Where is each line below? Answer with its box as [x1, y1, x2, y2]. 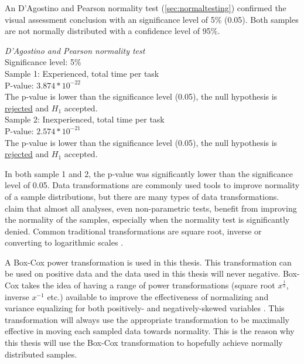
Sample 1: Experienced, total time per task [5, 67, 159, 79]
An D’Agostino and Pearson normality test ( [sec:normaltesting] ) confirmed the [5, 2, 286, 13]
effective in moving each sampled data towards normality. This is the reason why [5, 325, 295, 337]
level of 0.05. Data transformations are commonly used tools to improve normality [5, 179, 300, 191]
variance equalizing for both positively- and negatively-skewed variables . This [5, 302, 285, 314]
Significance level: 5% [5, 56, 81, 68]
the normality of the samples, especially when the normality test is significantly [5, 213, 290, 226]
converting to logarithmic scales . [5, 236, 124, 249]
